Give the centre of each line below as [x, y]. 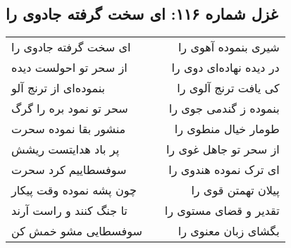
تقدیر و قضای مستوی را [222, 211]
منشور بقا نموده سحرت [69, 129]
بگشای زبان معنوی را [229, 231]
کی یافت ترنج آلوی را [228, 88]
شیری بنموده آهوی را [229, 47]
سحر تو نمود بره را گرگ [70, 108]
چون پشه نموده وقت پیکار [74, 190]
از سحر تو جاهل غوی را [223, 149]
